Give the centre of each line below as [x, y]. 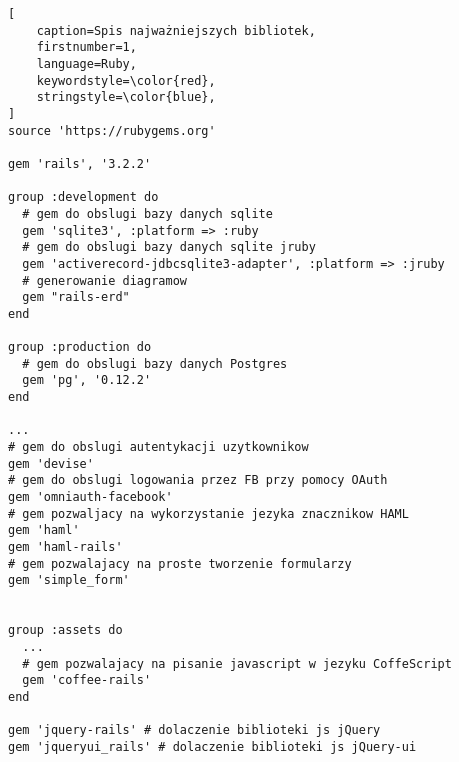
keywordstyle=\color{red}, [126, 80]
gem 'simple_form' [69, 580]
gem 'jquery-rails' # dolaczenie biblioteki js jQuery [194, 730]
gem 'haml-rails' [65, 547]
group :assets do [65, 630]
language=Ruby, [86, 63]
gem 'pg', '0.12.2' [87, 380]
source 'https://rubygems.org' [112, 130]
